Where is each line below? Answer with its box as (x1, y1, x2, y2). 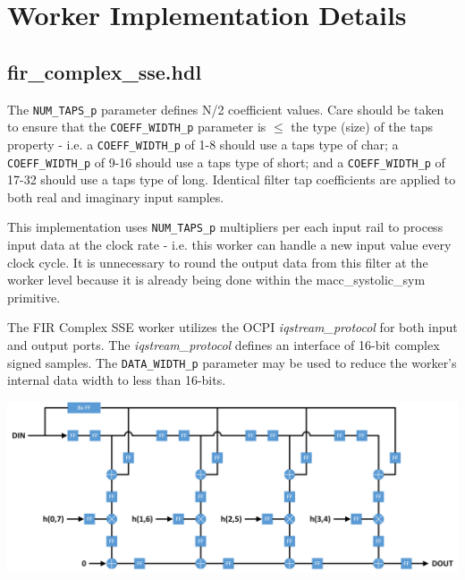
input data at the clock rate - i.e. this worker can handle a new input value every (7, 235, 452, 254)
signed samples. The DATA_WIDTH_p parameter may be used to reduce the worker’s (7, 353, 457, 371)
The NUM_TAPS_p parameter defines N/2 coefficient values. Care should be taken (7, 99, 444, 118)
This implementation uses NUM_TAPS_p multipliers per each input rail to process (7, 217, 444, 236)
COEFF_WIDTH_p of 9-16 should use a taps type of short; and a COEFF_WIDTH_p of (7, 152, 445, 171)
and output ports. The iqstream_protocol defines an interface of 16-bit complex (7, 336, 440, 354)
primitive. (7, 287, 61, 306)
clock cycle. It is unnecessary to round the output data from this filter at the (7, 252, 428, 271)
